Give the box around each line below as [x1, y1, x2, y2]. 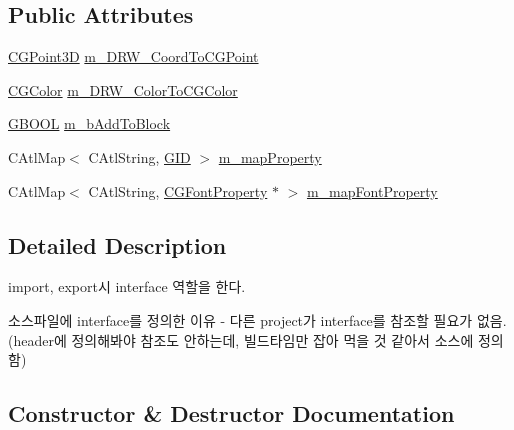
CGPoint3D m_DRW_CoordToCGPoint [8, 46, 259, 67]
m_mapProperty [218, 146, 322, 167]
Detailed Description [8, 229, 227, 260]
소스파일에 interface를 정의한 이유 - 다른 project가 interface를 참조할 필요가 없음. [8, 309, 507, 330]
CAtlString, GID [88, 146, 191, 167]
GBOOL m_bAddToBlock [8, 113, 171, 134]
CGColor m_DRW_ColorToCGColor [8, 79, 238, 100]
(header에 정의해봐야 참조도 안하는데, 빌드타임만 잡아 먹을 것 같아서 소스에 [8, 329, 474, 350]
